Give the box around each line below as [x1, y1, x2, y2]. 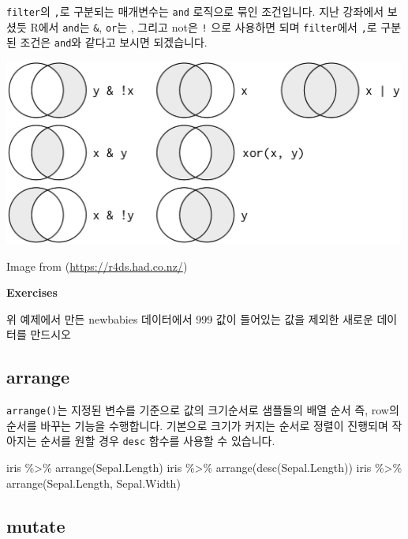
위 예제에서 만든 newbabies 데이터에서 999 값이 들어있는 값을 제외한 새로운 [6, 310, 373, 327]
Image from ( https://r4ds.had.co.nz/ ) [6, 257, 188, 274]
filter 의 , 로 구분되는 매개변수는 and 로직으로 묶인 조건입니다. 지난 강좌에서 [6, 3, 384, 19]
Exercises [6, 284, 58, 301]
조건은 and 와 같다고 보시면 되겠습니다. [20, 34, 208, 51]
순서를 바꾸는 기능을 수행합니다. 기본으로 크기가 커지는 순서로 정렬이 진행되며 [6, 417, 388, 433]
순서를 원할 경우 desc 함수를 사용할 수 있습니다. [40, 432, 275, 449]
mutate [6, 513, 66, 537]
